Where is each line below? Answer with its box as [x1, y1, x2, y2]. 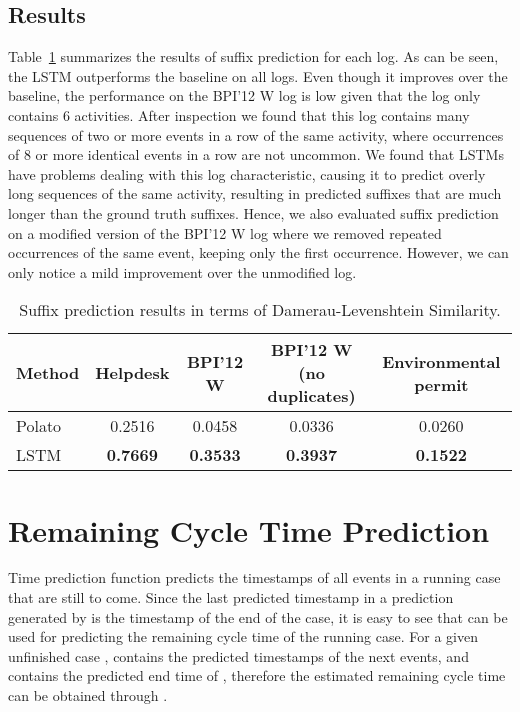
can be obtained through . [8, 685, 168, 706]
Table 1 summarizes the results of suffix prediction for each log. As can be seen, [8, 46, 499, 67]
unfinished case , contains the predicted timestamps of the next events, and [8, 645, 469, 666]
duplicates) [267, 384, 356, 408]
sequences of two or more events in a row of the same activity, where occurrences [8, 124, 504, 145]
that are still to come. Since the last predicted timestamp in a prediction [8, 587, 454, 608]
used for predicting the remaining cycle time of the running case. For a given [8, 626, 478, 647]
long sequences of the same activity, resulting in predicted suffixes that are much [8, 183, 502, 204]
